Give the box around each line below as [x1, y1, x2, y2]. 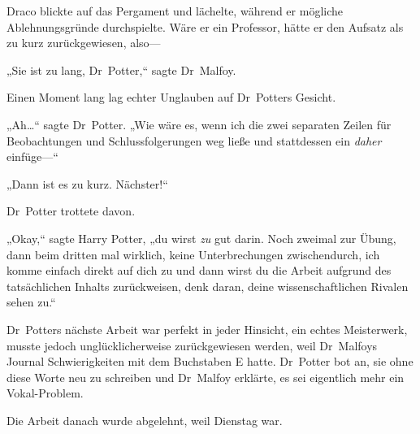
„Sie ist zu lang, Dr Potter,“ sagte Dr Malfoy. [6, 61, 236, 78]
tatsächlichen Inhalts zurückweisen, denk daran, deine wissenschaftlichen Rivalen [6, 277, 409, 294]
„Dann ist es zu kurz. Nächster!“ [6, 175, 168, 192]
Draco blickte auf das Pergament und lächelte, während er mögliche [6, 2, 343, 19]
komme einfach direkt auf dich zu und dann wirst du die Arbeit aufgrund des [6, 262, 392, 279]
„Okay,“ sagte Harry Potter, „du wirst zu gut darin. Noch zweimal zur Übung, [6, 229, 396, 246]
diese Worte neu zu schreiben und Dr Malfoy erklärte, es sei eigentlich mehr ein [6, 368, 405, 385]
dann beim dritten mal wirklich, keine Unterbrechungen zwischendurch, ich [6, 245, 380, 263]
